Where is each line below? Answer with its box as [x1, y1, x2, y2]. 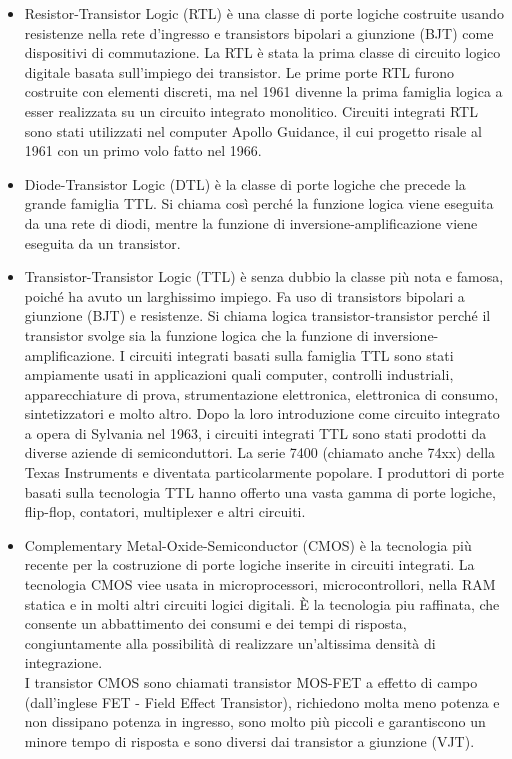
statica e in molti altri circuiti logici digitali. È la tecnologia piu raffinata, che [24, 593, 500, 614]
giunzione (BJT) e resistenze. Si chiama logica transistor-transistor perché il [24, 305, 491, 326]
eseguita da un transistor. [24, 232, 181, 253]
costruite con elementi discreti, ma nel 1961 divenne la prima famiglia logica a [24, 81, 503, 102]
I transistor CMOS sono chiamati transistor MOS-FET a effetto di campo [24, 672, 478, 692]
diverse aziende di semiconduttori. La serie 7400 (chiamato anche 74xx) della [24, 442, 496, 463]
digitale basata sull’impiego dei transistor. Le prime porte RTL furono [24, 61, 455, 82]
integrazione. [24, 652, 103, 673]
